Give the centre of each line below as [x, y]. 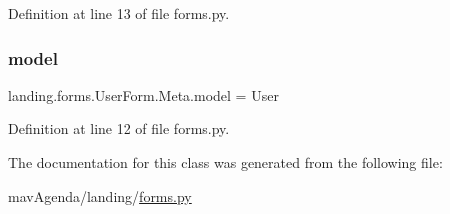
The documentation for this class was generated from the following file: [225, 162]
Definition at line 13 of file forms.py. [119, 13]
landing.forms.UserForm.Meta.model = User [143, 94]
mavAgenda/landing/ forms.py [100, 195]
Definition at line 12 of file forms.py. [119, 128]
